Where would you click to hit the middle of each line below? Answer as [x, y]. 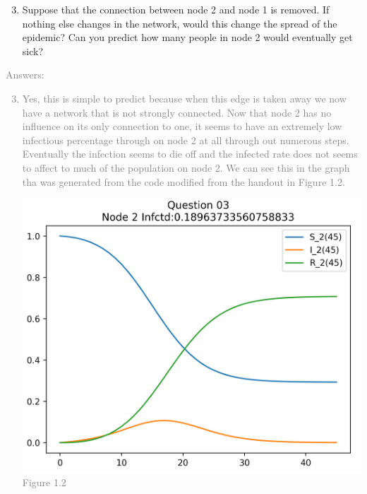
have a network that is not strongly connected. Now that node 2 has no [177, 112]
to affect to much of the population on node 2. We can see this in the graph [186, 167]
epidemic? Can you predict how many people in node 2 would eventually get [187, 37]
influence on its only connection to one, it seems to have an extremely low [182, 126]
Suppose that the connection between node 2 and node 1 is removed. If [176, 9]
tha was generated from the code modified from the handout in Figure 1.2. [183, 181]
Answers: [25, 75]
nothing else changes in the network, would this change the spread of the [180, 23]
